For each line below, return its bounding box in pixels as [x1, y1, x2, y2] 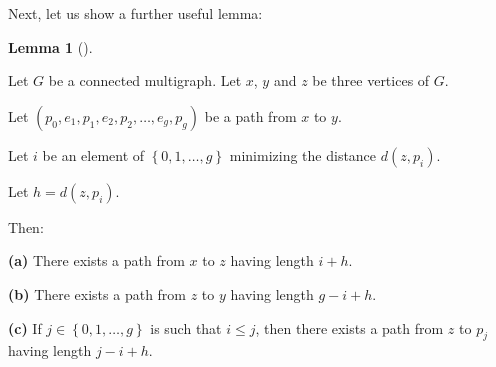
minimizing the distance [229, 144, 377, 165]
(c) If [8, 317, 42, 338]
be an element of [42, 144, 145, 165]
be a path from [204, 105, 297, 126]
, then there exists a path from [255, 317, 444, 338]
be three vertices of [312, 70, 430, 91]
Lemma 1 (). [8, 36, 93, 57]
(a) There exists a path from [8, 250, 185, 271]
